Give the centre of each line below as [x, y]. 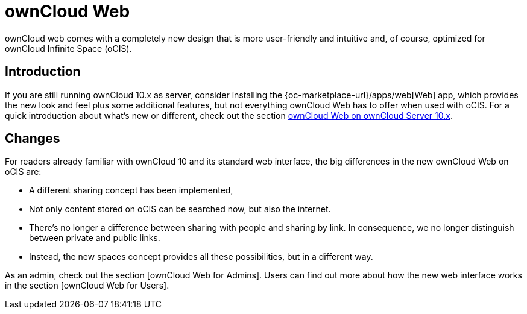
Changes [33, 139]
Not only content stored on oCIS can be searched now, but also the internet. [180, 209]
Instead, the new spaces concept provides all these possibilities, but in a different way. [201, 257]
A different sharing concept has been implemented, [131, 190]
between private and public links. [95, 238]
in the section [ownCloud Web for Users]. [87, 286]
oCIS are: [23, 172]
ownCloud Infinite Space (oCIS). [68, 48]
